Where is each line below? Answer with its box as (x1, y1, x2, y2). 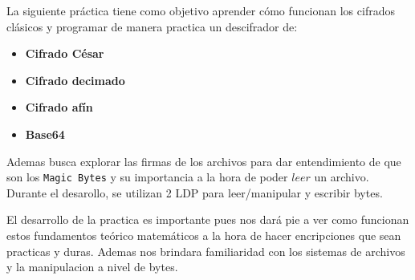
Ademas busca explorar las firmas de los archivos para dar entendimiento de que (6, 152, 401, 169)
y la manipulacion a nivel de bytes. (6, 258, 178, 275)
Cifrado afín (25, 99, 93, 116)
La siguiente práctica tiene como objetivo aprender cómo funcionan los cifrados (6, 2, 395, 18)
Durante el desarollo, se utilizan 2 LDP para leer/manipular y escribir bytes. (6, 184, 383, 201)
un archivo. (314, 168, 369, 185)
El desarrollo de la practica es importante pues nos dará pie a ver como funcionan (6, 211, 409, 228)
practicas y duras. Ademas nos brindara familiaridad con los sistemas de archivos (6, 242, 405, 259)
